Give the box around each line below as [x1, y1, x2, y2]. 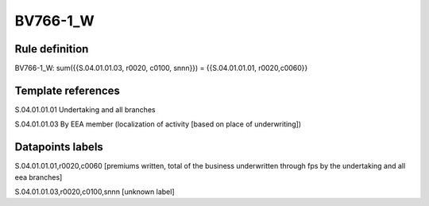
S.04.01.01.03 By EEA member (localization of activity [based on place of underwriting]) [14, 119, 302, 129]
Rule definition [14, 42, 89, 56]
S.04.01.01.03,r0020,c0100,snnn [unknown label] [14, 187, 175, 196]
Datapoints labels [14, 140, 103, 154]
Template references [14, 84, 121, 97]
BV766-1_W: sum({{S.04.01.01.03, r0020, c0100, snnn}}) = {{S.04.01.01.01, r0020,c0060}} [14, 64, 308, 73]
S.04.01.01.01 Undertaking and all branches [14, 104, 156, 115]
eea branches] [14, 172, 63, 182]
